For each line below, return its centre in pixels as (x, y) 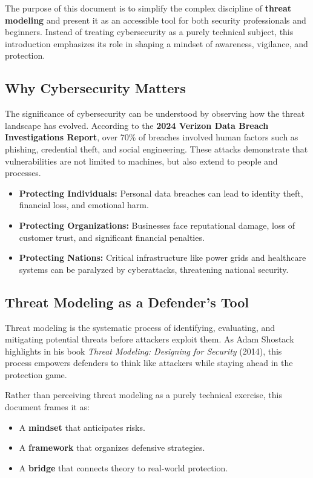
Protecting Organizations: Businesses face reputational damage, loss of (157, 225)
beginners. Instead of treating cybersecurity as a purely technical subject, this (149, 32)
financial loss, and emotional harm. (84, 205)
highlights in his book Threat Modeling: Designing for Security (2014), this (143, 351)
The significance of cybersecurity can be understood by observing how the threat (155, 113)
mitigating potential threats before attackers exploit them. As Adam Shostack (150, 339)
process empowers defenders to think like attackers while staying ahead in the (149, 363)
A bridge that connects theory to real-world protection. (124, 467)
